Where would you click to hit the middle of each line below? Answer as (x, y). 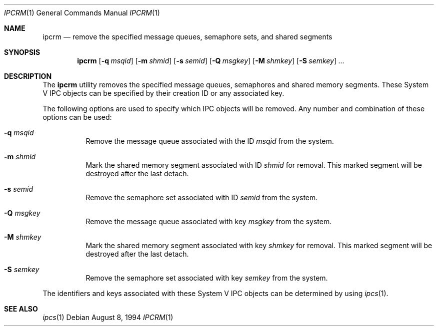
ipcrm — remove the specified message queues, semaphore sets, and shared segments (187, 37)
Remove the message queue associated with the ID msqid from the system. (210, 141)
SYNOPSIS (22, 52)
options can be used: (77, 117)
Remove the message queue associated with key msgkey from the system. (209, 221)
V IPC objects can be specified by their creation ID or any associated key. (163, 93)
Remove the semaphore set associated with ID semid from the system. (202, 197)
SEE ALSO (21, 309)
